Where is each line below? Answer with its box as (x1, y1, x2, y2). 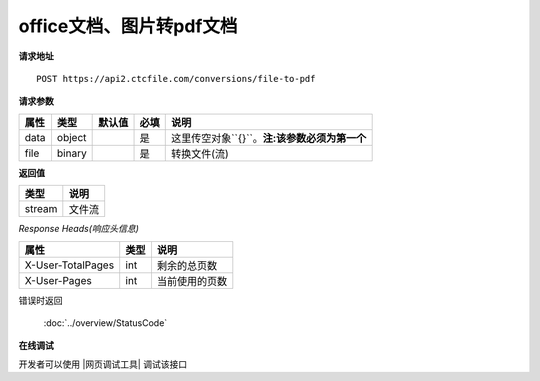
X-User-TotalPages (24, 258, 115, 272)
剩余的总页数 (156, 258, 218, 272)
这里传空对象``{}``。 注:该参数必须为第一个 (171, 131, 367, 145)
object (56, 130, 87, 144)
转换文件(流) (171, 146, 229, 160)
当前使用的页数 (156, 274, 228, 288)
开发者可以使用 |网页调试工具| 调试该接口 (18, 358, 188, 370)
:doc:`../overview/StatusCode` (43, 316, 168, 329)
